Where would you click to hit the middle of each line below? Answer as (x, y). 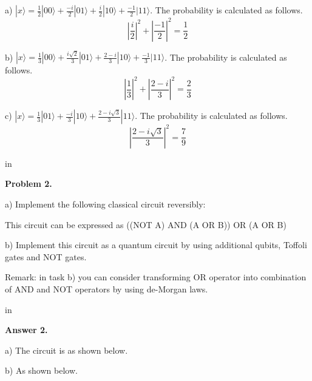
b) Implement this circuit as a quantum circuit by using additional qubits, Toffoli (156, 245)
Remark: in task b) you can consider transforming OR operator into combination (156, 277)
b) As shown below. (41, 370)
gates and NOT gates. (46, 256)
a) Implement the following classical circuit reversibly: (105, 204)
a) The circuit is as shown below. (66, 350)
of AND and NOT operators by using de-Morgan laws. (107, 288)
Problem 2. (29, 184)
